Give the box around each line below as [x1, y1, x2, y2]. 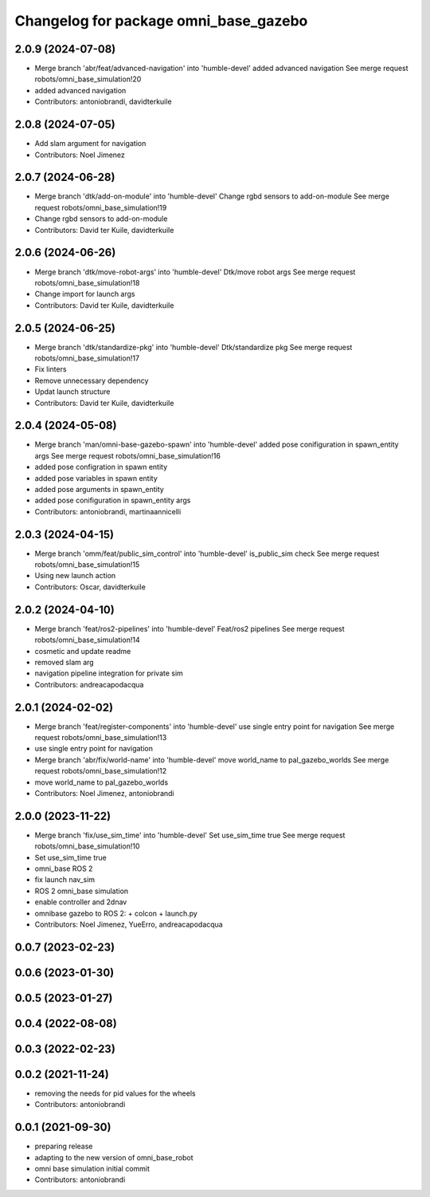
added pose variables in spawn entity [34, 473, 158, 482]
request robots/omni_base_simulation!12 [34, 766, 167, 776]
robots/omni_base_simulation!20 [34, 74, 142, 84]
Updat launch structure [34, 387, 111, 396]
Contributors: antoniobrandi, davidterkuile [34, 96, 172, 107]
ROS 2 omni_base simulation [34, 886, 129, 896]
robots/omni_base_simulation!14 [34, 635, 140, 645]
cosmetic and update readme [34, 646, 131, 656]
